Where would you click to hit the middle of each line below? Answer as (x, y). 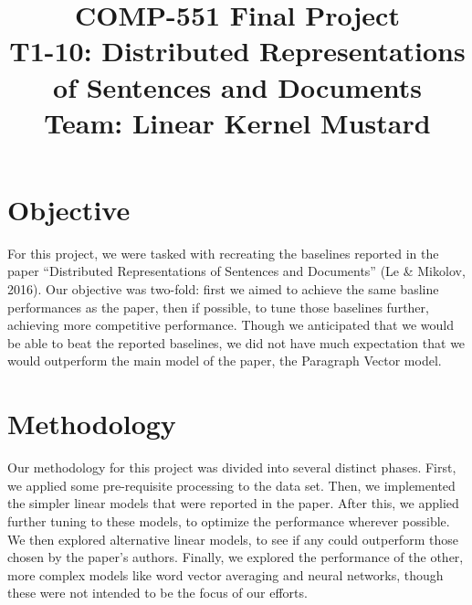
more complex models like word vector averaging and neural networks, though (226, 574)
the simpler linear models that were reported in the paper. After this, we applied (233, 503)
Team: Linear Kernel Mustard (237, 122)
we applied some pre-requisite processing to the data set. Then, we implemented (231, 485)
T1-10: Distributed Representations (237, 51)
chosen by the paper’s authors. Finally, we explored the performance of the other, (236, 557)
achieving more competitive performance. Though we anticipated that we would (231, 325)
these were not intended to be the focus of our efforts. (157, 593)
